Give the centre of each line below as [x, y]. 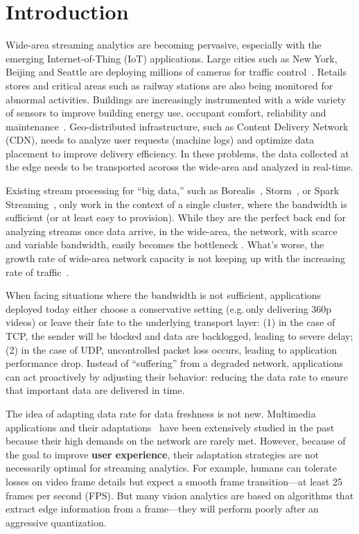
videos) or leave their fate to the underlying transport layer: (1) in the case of [170, 322]
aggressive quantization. [56, 522]
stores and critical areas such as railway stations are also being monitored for [169, 85]
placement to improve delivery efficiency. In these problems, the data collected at [177, 153]
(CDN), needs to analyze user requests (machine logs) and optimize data [160, 140]
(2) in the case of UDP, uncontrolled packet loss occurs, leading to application [171, 349]
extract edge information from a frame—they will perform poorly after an [162, 509]
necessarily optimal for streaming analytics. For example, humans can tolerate [171, 468]
